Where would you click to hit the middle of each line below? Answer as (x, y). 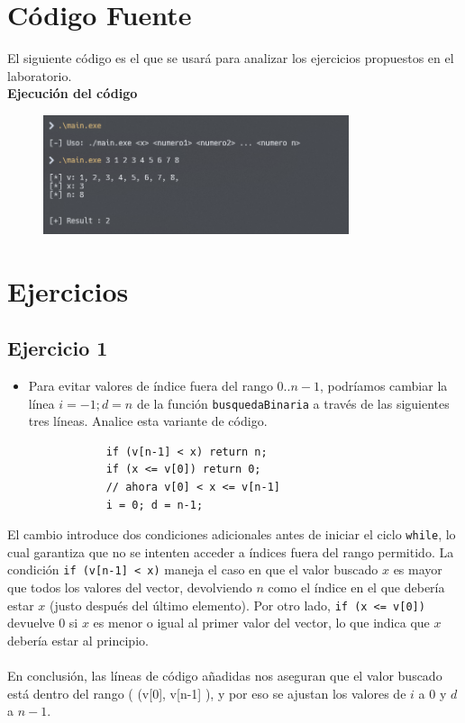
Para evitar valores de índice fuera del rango (150, 385)
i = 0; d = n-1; (155, 505)
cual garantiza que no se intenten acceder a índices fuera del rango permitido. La (231, 551)
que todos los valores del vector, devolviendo (130, 587)
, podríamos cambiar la (383, 385)
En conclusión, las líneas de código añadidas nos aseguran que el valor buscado (225, 676)
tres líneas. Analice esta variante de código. (148, 421)
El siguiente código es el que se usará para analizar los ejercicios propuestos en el (231, 58)
